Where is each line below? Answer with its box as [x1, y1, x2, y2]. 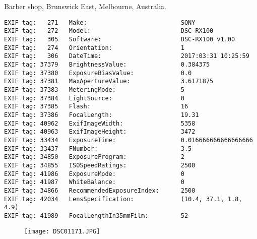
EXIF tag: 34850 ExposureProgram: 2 [4, 153, 184, 161]
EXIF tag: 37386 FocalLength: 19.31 [4, 111, 199, 118]
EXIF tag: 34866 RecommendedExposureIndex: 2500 [4, 187, 196, 194]
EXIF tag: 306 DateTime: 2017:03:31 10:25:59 [4, 52, 249, 60]
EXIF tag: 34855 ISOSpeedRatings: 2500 [4, 161, 196, 169]
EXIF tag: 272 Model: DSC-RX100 [4, 27, 214, 35]
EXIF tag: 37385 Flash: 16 [4, 103, 188, 110]
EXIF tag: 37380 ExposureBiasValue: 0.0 [4, 69, 192, 77]
